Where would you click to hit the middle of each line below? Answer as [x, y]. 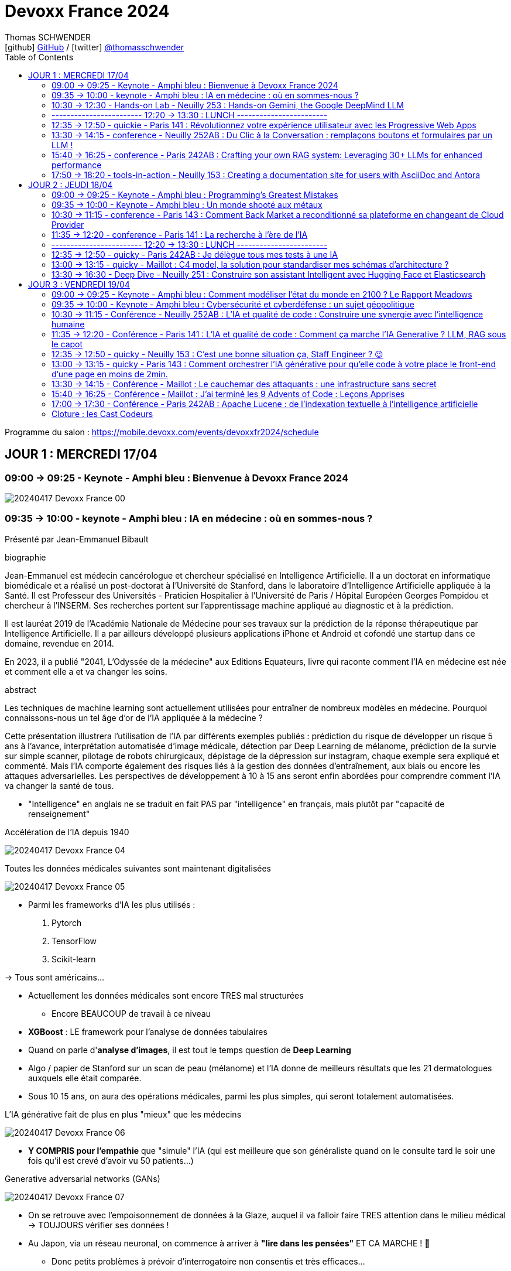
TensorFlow [74, 941]
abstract [21, 689]
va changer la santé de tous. [59, 785]
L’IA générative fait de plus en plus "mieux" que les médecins [123, 1114]
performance [77, 165]
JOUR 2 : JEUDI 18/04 [71, 184]
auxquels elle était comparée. [85, 1078]
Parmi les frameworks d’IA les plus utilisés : [112, 904]
